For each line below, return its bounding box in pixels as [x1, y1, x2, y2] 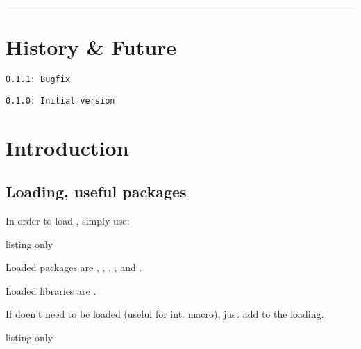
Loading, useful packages [6, 181, 187, 202]
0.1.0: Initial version [6, 95, 115, 106]
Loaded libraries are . [6, 283, 96, 298]
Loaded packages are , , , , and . [6, 260, 142, 275]
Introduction [6, 133, 129, 161]
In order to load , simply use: [6, 213, 130, 228]
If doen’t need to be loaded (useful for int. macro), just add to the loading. [6, 307, 324, 321]
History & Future [6, 33, 177, 61]
